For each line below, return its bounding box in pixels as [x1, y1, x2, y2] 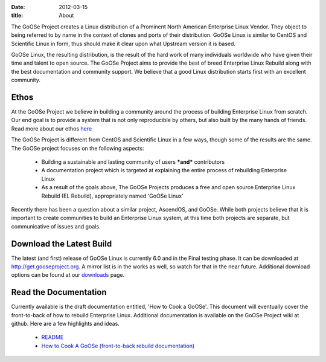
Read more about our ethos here [11, 124, 92, 132]
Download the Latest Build [11, 239, 112, 249]
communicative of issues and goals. [11, 222, 101, 230]
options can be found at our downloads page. [11, 271, 125, 279]
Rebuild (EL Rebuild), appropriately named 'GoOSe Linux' [41, 192, 184, 199]
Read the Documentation [11, 287, 107, 297]
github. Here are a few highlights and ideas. [11, 320, 120, 328]
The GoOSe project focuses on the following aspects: [11, 144, 144, 152]
